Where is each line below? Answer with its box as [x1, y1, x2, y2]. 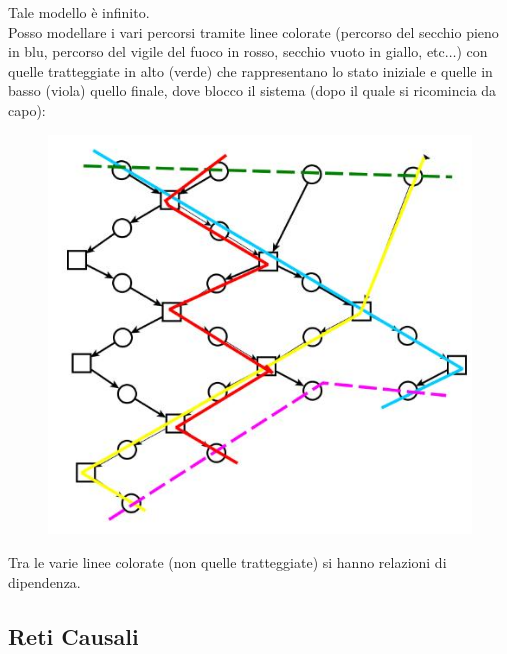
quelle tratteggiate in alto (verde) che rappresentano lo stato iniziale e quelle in [8, 60, 493, 81]
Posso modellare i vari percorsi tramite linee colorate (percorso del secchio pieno [8, 21, 499, 42]
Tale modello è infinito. [8, 2, 150, 22]
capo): [8, 99, 46, 120]
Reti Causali [8, 620, 139, 651]
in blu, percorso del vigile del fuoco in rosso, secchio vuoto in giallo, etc [8, 41, 445, 62]
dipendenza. [8, 571, 81, 592]
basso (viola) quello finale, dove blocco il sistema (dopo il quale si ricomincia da [8, 80, 497, 101]
